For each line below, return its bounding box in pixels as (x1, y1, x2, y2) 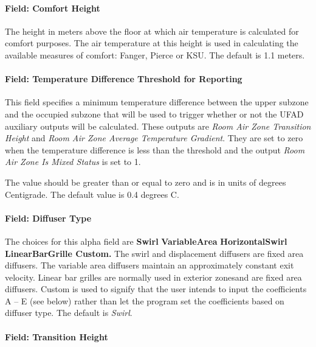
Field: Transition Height (5, 330, 108, 343)
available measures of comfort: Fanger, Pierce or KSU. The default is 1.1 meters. (5, 48, 305, 61)
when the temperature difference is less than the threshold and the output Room (5, 143, 305, 156)
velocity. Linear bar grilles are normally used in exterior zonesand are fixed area (5, 270, 302, 283)
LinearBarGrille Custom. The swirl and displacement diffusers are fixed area (5, 247, 304, 259)
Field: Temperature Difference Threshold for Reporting (5, 72, 242, 85)
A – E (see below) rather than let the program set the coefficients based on (5, 294, 284, 307)
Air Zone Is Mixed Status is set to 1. (5, 155, 141, 168)
